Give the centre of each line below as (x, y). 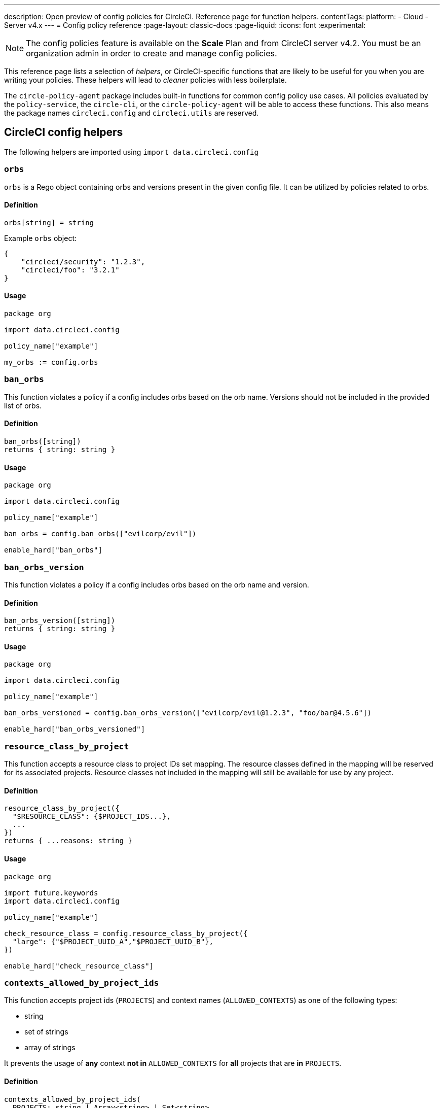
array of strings (50, 1048)
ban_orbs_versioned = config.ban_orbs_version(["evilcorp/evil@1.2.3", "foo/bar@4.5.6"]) (188, 713)
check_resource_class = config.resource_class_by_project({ (126, 933)
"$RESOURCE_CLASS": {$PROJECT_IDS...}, (91, 817)
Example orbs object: (41, 238)
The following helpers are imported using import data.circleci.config (131, 152)
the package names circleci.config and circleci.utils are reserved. (132, 113)
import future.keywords (51, 893)
